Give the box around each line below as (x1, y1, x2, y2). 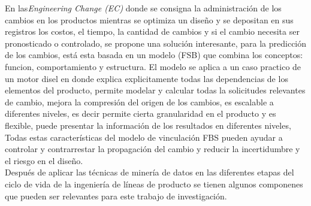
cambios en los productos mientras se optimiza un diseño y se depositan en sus (5, 13, 294, 26)
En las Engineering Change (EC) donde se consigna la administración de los (5, 2, 282, 14)
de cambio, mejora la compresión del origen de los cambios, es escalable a (5, 95, 274, 108)
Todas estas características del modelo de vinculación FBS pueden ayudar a (5, 131, 283, 143)
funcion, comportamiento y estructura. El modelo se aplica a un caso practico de (5, 60, 301, 72)
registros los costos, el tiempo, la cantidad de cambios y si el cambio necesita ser (5, 25, 300, 38)
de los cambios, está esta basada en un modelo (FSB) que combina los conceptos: (5, 49, 303, 61)
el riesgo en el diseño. (5, 154, 83, 166)
